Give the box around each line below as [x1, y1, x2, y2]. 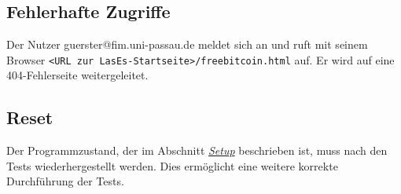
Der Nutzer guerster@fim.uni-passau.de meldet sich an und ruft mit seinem [6, 36, 368, 53]
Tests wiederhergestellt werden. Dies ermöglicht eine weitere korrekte [6, 157, 338, 174]
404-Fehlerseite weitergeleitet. [6, 67, 149, 83]
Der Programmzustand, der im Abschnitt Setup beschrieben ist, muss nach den [6, 142, 388, 159]
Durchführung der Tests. [6, 173, 124, 189]
